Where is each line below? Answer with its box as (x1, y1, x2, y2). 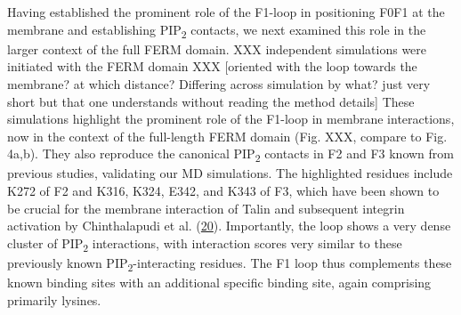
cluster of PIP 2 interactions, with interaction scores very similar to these (7, 233, 402, 254)
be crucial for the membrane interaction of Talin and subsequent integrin (7, 198, 405, 217)
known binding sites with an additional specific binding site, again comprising (7, 273, 432, 292)
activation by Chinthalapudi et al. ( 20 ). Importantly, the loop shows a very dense (7, 216, 451, 235)
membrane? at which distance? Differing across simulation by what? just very (7, 74, 431, 93)
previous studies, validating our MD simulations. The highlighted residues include (7, 164, 453, 182)
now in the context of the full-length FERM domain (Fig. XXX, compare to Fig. (7, 126, 448, 145)
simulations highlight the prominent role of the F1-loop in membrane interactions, (7, 109, 455, 128)
